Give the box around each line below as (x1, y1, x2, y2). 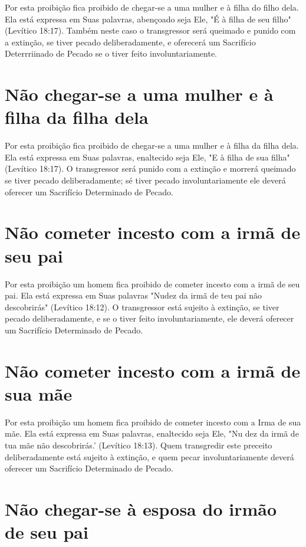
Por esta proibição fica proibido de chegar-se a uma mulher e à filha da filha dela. (5, 139, 299, 152)
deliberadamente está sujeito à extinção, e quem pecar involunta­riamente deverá (5, 450, 294, 463)
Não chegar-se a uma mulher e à (5, 82, 274, 106)
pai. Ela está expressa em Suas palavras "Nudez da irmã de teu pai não (5, 289, 262, 302)
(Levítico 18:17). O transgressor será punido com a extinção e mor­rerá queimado (5, 162, 296, 175)
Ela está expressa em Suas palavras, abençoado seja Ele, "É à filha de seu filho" (5, 12, 291, 25)
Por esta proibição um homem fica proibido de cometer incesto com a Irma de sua (5, 415, 301, 428)
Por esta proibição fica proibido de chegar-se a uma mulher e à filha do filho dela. (5, 1, 299, 13)
